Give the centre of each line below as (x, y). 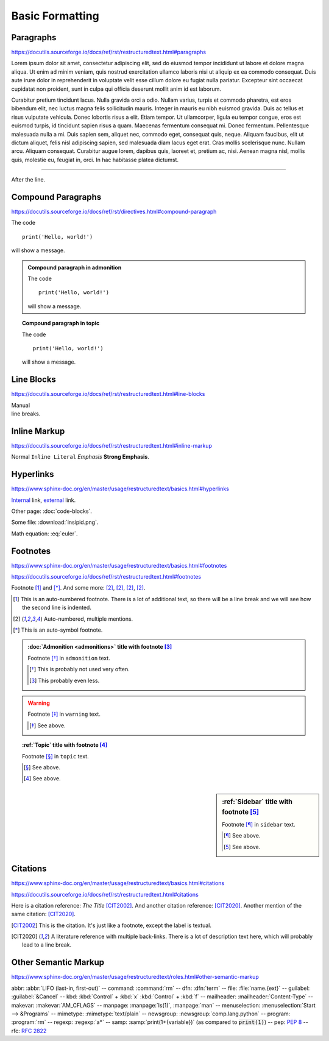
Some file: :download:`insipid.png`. (55, 522)
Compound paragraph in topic (61, 323)
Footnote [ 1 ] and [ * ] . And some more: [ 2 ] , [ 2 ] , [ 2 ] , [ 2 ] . (78, 588)
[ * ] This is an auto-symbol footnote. (58, 630)
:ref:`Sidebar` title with (257, 802)
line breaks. (26, 414)
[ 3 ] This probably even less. (65, 680)
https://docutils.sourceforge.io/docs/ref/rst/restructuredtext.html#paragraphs (109, 52)
